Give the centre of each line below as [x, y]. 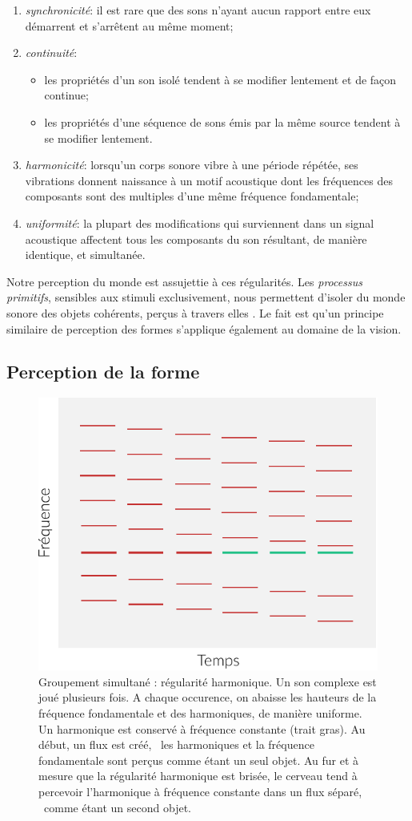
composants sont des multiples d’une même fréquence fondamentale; [192, 196]
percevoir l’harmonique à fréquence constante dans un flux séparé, [200, 791]
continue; [66, 95]
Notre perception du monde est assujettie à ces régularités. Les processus [184, 281]
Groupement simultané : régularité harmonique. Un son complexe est [208, 681]
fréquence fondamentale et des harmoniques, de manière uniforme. [200, 712]
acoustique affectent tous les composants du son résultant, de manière [196, 239]
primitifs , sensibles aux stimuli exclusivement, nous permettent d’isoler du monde [206, 297]
